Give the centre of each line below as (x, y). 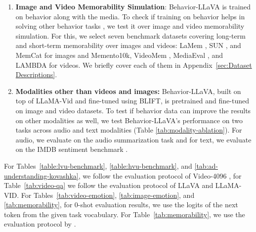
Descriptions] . (36, 74)
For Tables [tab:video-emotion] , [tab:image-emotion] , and (108, 195)
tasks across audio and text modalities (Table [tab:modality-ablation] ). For (129, 130)
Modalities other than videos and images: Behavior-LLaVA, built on (128, 91)
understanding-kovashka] (41, 175)
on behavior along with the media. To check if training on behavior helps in (130, 16)
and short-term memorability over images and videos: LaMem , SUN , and (128, 45)
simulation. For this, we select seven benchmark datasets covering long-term (130, 35)
